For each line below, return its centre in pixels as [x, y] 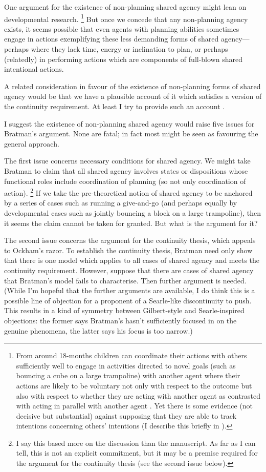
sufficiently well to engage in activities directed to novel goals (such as [126, 365]
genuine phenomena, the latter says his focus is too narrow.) [98, 330]
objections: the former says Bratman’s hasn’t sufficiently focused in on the [120, 320]
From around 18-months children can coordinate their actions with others [131, 355]
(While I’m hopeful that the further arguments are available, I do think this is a [130, 290]
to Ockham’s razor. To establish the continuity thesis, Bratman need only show [128, 250]
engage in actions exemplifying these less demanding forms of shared [112, 39]
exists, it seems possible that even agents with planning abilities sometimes [122, 28]
